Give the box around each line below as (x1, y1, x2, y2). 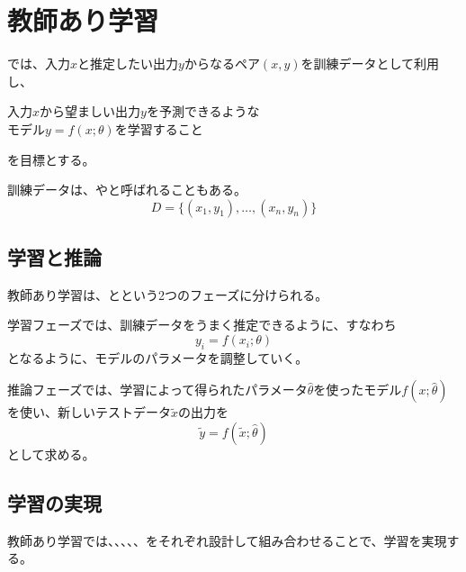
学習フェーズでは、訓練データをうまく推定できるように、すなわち (7, 315, 397, 334)
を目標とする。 (7, 150, 95, 168)
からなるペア (184, 54, 260, 73)
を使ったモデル (313, 380, 402, 399)
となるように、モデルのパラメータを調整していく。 (7, 348, 309, 367)
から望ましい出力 (40, 102, 141, 121)
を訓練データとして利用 (300, 54, 440, 73)
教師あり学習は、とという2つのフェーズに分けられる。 (7, 285, 328, 304)
